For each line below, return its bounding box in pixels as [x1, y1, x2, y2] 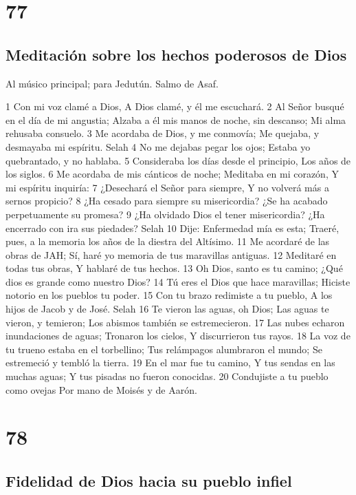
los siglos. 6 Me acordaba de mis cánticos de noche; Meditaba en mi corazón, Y [5, 167, 339, 181]
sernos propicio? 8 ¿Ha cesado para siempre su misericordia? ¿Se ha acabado [5, 193, 328, 208]
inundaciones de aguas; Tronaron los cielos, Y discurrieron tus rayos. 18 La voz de [5, 328, 351, 343]
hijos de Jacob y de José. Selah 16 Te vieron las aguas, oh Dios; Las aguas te [5, 302, 329, 316]
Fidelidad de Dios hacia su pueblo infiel [5, 470, 292, 491]
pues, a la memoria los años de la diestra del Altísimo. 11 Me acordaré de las [5, 234, 330, 249]
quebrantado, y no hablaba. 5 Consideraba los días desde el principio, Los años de [5, 153, 351, 167]
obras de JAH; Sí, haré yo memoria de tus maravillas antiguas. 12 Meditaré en [5, 247, 337, 262]
